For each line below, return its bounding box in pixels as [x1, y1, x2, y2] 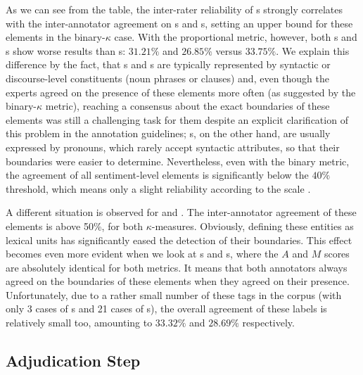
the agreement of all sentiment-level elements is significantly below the [6, 167, 309, 182]
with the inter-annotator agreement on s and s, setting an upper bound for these [6, 15, 353, 30]
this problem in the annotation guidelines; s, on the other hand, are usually [6, 126, 331, 141]
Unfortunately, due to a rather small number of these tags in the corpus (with [6, 287, 342, 302]
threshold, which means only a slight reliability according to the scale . [6, 181, 311, 196]
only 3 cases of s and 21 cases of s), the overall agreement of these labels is [6, 301, 327, 316]
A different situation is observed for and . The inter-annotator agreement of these [6, 205, 357, 220]
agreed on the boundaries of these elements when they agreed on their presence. [6, 274, 350, 288]
